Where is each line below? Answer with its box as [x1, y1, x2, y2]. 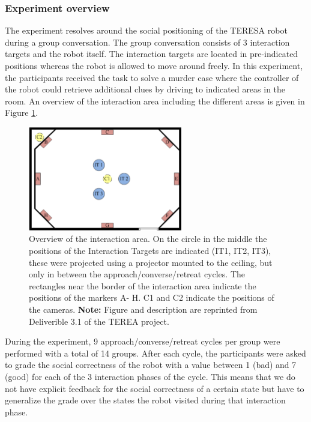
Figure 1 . [5, 106, 38, 119]
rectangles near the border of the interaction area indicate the [29, 279, 256, 292]
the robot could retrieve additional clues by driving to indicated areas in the [5, 83, 286, 95]
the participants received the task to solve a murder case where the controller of [5, 71, 299, 83]
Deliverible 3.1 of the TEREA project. [29, 315, 169, 327]
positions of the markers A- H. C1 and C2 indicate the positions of [29, 291, 274, 304]
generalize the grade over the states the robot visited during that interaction [5, 394, 286, 406]
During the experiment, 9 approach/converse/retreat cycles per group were [5, 335, 280, 348]
